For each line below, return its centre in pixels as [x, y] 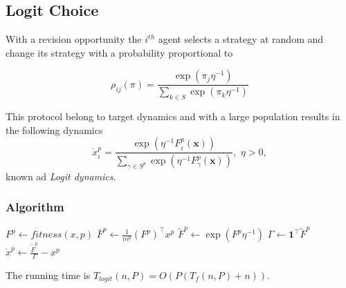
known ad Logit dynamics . [61, 176]
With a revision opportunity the [74, 39]
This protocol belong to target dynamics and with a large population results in [173, 116]
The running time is [48, 275]
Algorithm [35, 207]
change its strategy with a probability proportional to [119, 52]
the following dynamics [54, 129]
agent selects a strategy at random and [241, 39]
